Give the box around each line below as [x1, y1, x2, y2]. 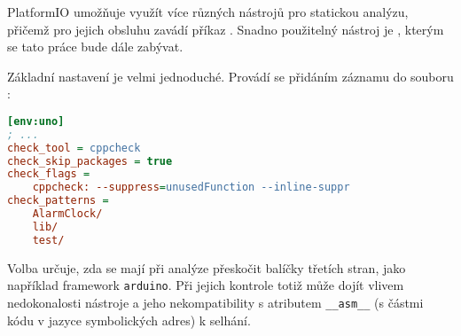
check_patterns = [7, 194, 109, 207]
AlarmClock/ [32, 207, 103, 221]
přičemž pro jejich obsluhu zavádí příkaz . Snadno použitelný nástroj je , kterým [7, 20, 444, 38]
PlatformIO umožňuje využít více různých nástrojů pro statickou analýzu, [7, 3, 409, 20]
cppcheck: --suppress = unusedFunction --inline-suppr [32, 181, 350, 194]
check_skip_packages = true [7, 154, 173, 168]
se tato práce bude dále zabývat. [7, 37, 184, 56]
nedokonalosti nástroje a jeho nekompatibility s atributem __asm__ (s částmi [7, 293, 424, 311]
